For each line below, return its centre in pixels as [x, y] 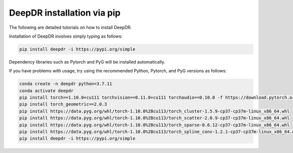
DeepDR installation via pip [65, 13]
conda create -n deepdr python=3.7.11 [66, 84]
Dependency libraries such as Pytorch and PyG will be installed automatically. [87, 62]
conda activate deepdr [46, 91]
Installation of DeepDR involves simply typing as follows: [66, 36]
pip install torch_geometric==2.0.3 [63, 104]
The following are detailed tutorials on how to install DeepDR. [70, 27]
